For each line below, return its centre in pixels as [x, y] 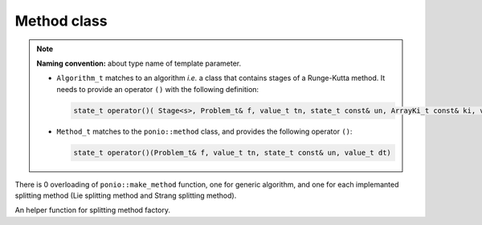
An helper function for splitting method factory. [93, 210]
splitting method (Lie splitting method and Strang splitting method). [126, 195]
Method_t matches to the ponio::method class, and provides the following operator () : [204, 131]
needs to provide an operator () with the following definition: [158, 89]
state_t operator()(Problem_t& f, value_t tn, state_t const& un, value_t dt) [232, 153]
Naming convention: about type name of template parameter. [139, 63]
